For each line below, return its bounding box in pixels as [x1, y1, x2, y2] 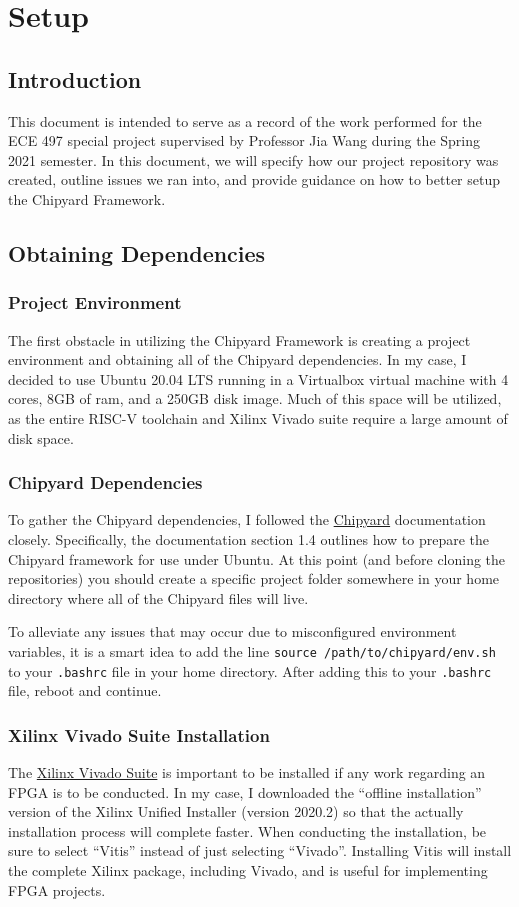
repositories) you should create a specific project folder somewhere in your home [8, 568, 500, 589]
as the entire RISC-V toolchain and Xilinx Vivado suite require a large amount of [8, 407, 508, 428]
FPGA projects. [8, 879, 106, 900]
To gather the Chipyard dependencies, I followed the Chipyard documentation [8, 509, 486, 530]
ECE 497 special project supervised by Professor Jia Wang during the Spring [8, 130, 481, 151]
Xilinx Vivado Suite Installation [8, 722, 270, 747]
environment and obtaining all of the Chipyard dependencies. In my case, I [8, 349, 467, 370]
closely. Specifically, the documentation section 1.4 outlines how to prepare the [8, 528, 489, 549]
